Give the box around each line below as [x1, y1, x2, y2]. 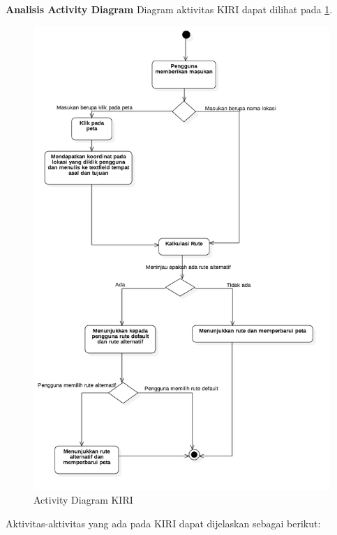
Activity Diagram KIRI [33, 493, 133, 507]
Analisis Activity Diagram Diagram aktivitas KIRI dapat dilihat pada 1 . [6, 2, 333, 16]
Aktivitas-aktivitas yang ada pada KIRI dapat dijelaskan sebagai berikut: [6, 515, 321, 530]
